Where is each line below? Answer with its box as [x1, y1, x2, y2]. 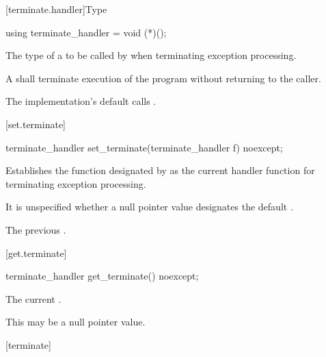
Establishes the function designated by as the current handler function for [5, 163, 315, 177]
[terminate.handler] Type [5, 2, 107, 16]
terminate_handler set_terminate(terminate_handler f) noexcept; [5, 140, 283, 154]
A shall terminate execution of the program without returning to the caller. [5, 71, 321, 85]
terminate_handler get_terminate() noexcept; [5, 269, 199, 283]
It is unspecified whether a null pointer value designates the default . [5, 199, 293, 214]
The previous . [5, 222, 66, 236]
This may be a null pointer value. [5, 315, 146, 329]
